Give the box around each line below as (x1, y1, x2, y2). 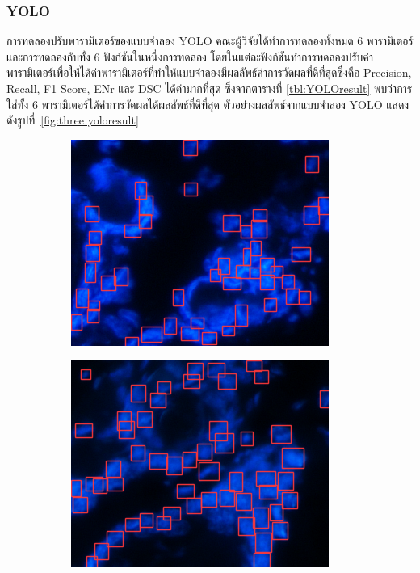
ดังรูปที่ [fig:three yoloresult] (6, 112, 139, 129)
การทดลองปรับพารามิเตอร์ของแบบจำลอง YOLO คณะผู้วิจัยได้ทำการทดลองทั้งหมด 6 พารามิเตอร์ (6, 32, 414, 49)
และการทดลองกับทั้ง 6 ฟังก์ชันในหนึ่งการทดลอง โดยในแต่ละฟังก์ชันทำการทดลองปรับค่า (6, 48, 374, 65)
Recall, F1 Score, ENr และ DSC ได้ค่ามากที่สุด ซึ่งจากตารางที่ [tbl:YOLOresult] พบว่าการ (6, 80, 413, 96)
